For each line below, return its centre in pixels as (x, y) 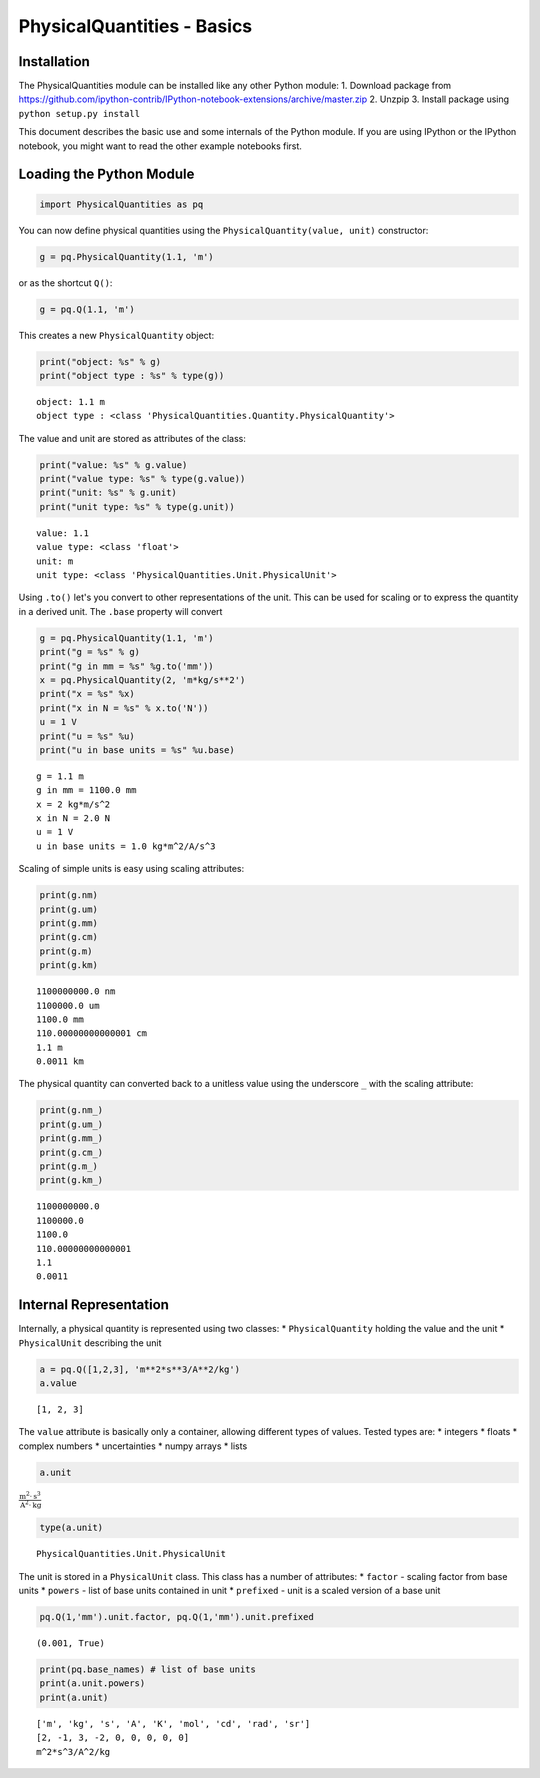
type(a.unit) (71, 1528)
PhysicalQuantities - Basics (135, 26)
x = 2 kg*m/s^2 (73, 804)
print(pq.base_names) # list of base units (148, 1669)
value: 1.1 (63, 533)
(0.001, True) (70, 1643)
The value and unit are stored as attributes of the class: (132, 438)
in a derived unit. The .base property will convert (120, 611)
